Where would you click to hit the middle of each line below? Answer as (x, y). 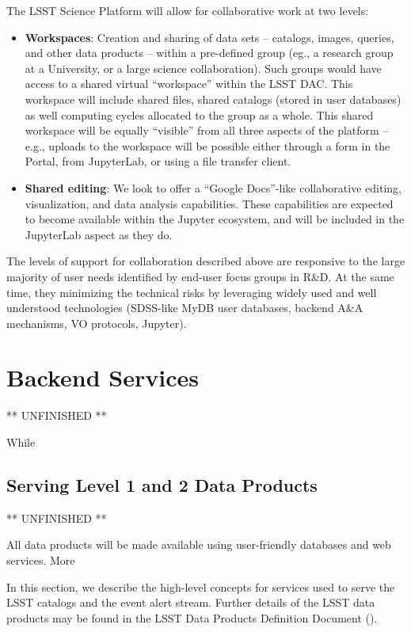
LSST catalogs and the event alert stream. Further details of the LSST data (191, 602)
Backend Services (103, 377)
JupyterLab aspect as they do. (99, 234)
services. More (41, 560)
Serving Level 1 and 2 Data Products (162, 484)
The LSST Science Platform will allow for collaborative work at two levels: (188, 10)
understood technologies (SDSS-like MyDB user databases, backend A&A (185, 308)
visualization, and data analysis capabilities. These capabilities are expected (209, 203)
